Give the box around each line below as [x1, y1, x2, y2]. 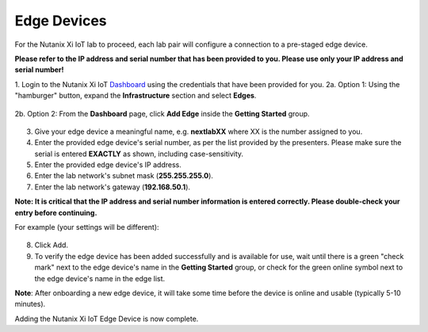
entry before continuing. [14, 208, 97, 217]
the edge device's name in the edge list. [34, 273, 166, 283]
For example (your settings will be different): [14, 223, 159, 232]
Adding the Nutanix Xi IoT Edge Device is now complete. [14, 314, 199, 323]
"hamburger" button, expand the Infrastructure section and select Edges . [14, 91, 257, 101]
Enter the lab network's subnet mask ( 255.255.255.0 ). [34, 171, 214, 181]
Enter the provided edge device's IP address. [34, 160, 182, 170]
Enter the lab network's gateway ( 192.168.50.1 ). [34, 182, 190, 192]
